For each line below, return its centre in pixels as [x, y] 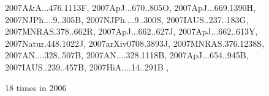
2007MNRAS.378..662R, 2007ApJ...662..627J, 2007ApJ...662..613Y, [131, 31]
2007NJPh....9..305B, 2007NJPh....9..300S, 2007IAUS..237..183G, [127, 19]
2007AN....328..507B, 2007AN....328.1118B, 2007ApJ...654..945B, [127, 55]
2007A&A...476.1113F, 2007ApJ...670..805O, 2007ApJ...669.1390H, [130, 7]
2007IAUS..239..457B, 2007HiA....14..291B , [87, 67]
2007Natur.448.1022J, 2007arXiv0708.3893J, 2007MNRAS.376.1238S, [135, 43]
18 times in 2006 [36, 87]
